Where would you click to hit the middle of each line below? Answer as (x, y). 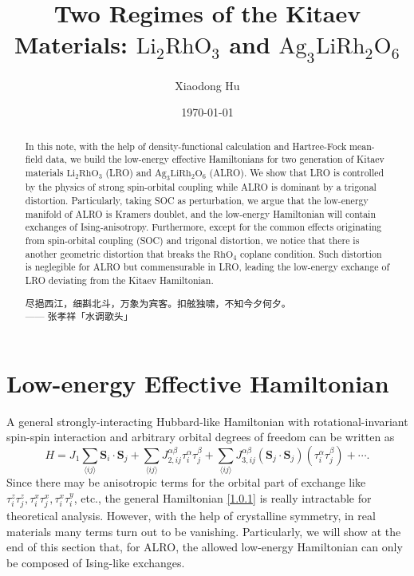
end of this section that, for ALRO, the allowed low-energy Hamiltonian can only (205, 547)
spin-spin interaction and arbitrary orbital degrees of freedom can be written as (201, 437)
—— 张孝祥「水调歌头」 (79, 316)
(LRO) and (128, 173)
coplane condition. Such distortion (311, 253)
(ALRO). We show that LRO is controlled (297, 173)
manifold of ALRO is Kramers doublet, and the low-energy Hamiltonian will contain (201, 213)
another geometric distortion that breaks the (118, 253)
